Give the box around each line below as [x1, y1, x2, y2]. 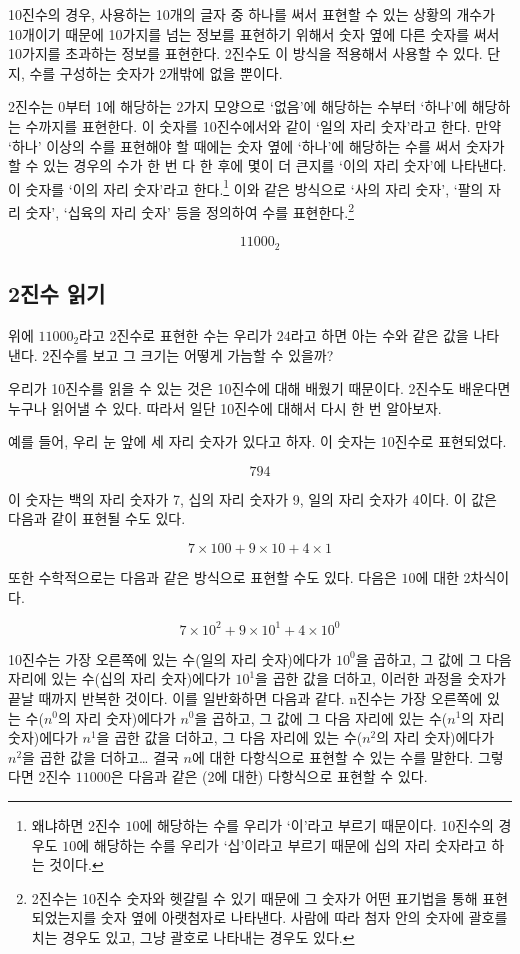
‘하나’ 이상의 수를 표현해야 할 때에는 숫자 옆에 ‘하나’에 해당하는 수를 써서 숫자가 [8, 135, 505, 156]
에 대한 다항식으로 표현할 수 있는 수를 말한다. [192, 746, 474, 767]
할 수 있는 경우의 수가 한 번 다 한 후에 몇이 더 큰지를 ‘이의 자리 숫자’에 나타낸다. [8, 155, 507, 176]
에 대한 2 [415, 567, 471, 588]
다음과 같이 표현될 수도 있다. [8, 508, 186, 529]
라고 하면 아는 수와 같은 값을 [290, 324, 469, 345]
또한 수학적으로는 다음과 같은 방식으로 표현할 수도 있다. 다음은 [8, 567, 397, 588]
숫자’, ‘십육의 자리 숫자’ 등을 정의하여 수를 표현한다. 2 [25, 199, 354, 222]
